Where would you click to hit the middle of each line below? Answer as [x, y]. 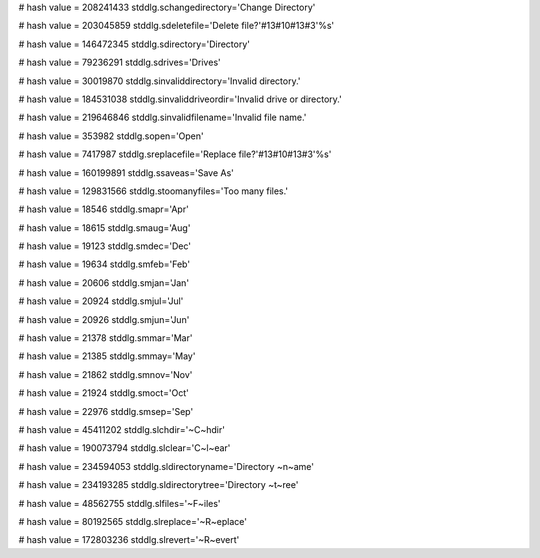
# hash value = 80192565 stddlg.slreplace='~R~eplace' [132, 521]
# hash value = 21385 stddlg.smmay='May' [107, 356]
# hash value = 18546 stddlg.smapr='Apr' [103, 209]
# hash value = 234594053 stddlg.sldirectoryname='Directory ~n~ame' [166, 466]
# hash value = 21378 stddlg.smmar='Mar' [105, 338]
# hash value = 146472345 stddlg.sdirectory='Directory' [134, 44]
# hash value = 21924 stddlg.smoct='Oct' [103, 393]
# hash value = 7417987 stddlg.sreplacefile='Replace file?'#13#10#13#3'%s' [175, 154]
